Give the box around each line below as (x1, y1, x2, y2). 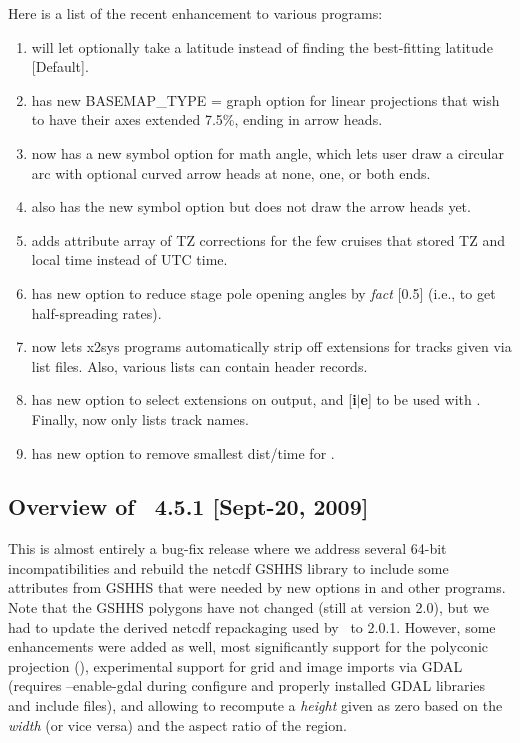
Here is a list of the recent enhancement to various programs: (8, 3, 383, 23)
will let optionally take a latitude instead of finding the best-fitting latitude (31, 36, 493, 57)
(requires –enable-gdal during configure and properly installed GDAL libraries (8, 675, 486, 696)
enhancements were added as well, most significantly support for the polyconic (8, 636, 488, 657)
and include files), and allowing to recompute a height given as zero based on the (8, 695, 503, 716)
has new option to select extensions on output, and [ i (31, 389, 357, 410)
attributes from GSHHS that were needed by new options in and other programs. (8, 577, 506, 598)
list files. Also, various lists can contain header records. (31, 355, 368, 376)
